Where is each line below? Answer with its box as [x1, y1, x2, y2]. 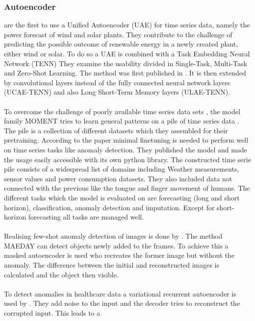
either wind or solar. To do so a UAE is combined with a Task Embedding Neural [4, 49, 250, 58]
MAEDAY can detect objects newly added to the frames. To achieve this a [4, 240, 229, 250]
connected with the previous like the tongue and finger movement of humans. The [4, 183, 250, 193]
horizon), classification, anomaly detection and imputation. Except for [4, 202, 215, 212]
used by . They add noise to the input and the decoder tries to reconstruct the [4, 298, 240, 308]
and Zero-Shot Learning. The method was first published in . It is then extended [4, 68, 246, 78]
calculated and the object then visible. [4, 269, 119, 279]
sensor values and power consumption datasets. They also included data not [4, 173, 232, 183]
